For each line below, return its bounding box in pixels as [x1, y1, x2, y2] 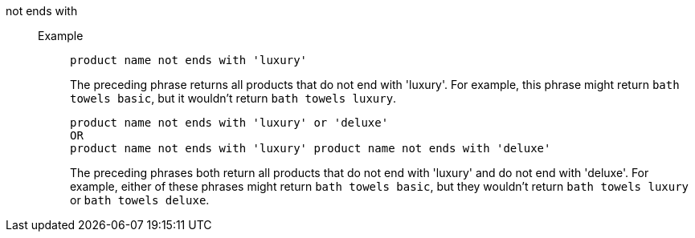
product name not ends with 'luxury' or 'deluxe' [70, 116, 389, 129]
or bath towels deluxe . [70, 193, 210, 207]
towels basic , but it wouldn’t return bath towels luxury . [70, 91, 397, 105]
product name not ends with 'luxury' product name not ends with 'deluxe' [70, 142, 551, 155]
